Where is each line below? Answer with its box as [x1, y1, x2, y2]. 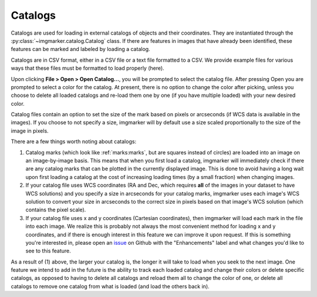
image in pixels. [11, 127, 49, 134]
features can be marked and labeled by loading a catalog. [11, 46, 150, 53]
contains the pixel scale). [25, 206, 86, 214]
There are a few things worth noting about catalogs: [11, 138, 137, 145]
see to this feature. [25, 247, 72, 255]
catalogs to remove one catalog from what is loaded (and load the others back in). [11, 282, 210, 290]
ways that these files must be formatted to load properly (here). [11, 65, 164, 72]
